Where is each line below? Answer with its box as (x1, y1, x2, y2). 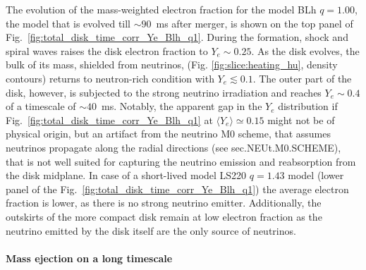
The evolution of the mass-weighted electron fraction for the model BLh (6, 2, 317, 16)
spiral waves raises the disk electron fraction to (6, 43, 208, 58)
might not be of (267, 112, 335, 127)
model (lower (288, 168, 344, 183)
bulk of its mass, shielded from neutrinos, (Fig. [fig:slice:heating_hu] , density (6, 57, 338, 72)
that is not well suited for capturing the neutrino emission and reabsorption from (6, 154, 356, 168)
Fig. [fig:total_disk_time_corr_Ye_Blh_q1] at (6, 112, 213, 127)
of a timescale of (6, 99, 76, 113)
